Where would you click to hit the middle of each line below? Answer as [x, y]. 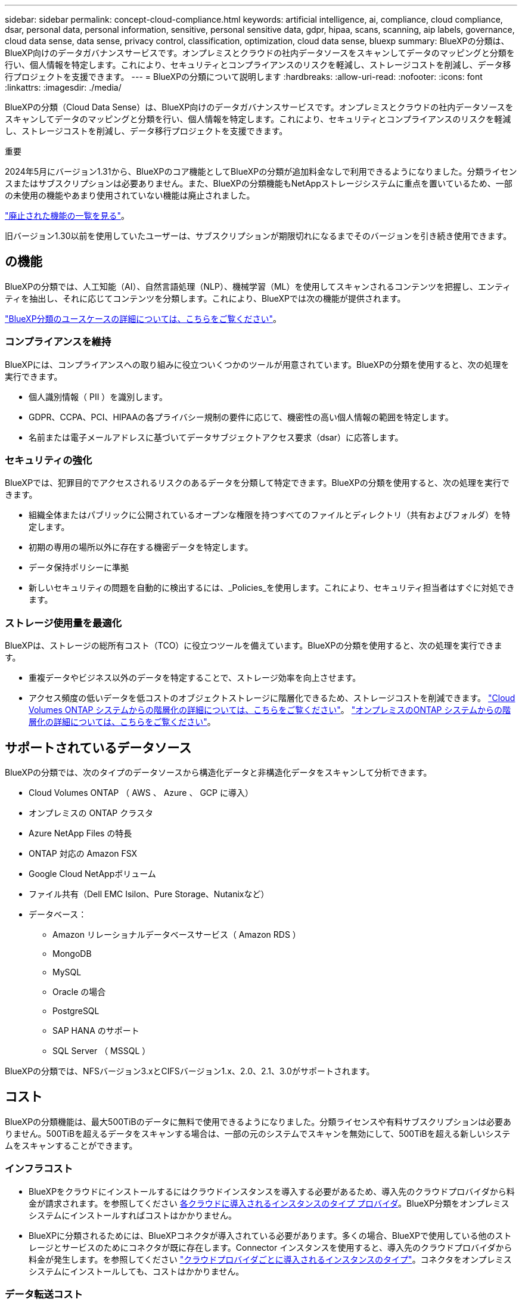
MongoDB [72, 953]
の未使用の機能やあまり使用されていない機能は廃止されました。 [130, 195]
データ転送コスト [44, 1294]
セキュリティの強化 [49, 460]
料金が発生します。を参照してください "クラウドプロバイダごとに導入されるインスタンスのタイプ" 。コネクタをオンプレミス [270, 1259]
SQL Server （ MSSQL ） [102, 1050]
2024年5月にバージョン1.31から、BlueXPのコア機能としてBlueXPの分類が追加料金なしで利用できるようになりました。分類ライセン [261, 171]
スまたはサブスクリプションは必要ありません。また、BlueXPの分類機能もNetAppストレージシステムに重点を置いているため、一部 [259, 183]
